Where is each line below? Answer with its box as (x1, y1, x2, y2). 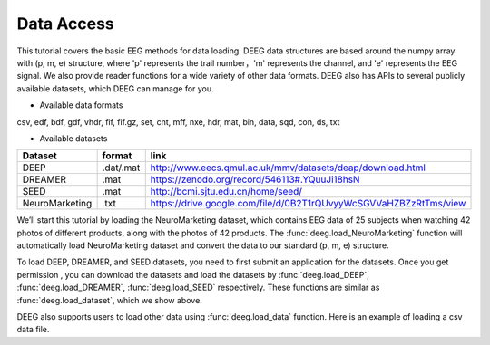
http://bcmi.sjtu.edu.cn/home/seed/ (150, 186, 303, 198)
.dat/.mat (102, 161, 141, 174)
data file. (16, 324, 50, 335)
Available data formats (39, 100, 123, 110)
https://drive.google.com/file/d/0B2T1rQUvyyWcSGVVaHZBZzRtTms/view (150, 197, 466, 210)
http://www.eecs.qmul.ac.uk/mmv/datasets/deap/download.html (150, 161, 426, 174)
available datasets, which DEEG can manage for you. (16, 82, 214, 94)
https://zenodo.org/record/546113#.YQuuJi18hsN (150, 173, 360, 186)
